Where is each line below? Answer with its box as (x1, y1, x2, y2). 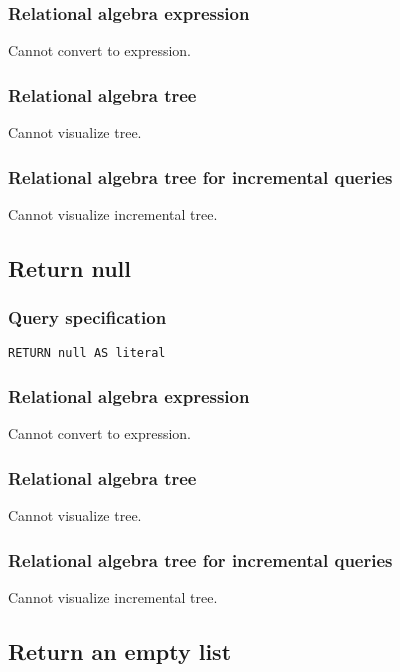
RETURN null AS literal (8, 346, 166, 361)
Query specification (8, 305, 167, 330)
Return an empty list (8, 635, 232, 666)
